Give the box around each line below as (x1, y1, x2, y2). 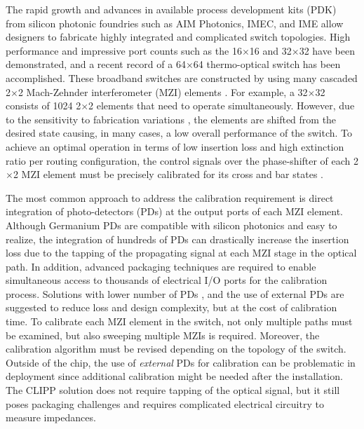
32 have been (299, 43, 355, 57)
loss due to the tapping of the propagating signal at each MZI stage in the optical (6, 245, 357, 260)
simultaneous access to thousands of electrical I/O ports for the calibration (6, 273, 328, 287)
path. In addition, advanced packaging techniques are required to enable (6, 259, 316, 273)
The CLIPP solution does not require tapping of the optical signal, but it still (6, 383, 340, 397)
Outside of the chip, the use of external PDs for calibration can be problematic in (6, 355, 356, 369)
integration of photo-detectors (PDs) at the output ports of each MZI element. (6, 204, 344, 219)
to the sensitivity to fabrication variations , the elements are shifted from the (6, 111, 337, 126)
